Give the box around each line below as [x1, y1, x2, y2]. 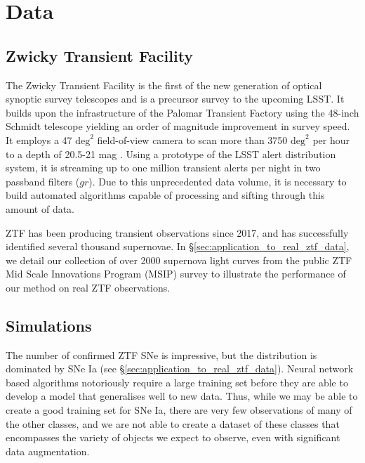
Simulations [6, 314, 92, 336]
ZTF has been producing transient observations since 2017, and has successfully [6, 225, 349, 240]
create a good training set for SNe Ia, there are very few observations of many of [6, 403, 352, 417]
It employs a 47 [6, 132, 72, 147]
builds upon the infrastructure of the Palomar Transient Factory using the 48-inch [6, 105, 359, 119]
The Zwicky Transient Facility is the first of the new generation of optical [6, 77, 322, 92]
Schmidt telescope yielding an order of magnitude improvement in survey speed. [6, 119, 350, 133]
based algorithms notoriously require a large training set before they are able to [6, 374, 348, 389]
